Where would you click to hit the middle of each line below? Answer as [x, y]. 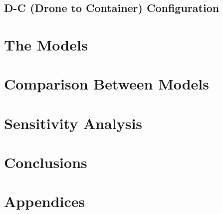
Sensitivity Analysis [73, 123]
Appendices [45, 201]
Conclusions [46, 162]
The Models [46, 44]
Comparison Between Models [107, 84]
